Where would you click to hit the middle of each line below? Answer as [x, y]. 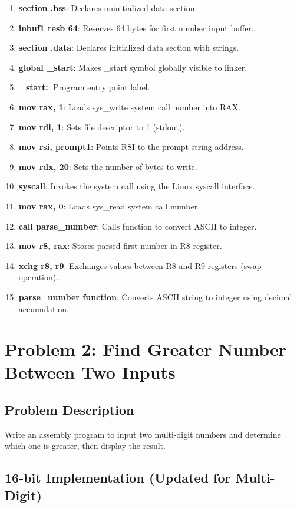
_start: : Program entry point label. [84, 87]
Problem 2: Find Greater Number [146, 349]
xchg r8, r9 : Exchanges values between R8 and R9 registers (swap [140, 265]
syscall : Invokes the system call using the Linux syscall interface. [137, 186]
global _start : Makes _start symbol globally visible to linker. [133, 67]
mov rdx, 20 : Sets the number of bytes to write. [108, 166]
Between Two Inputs [90, 372]
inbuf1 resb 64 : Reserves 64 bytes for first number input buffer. [136, 27]
